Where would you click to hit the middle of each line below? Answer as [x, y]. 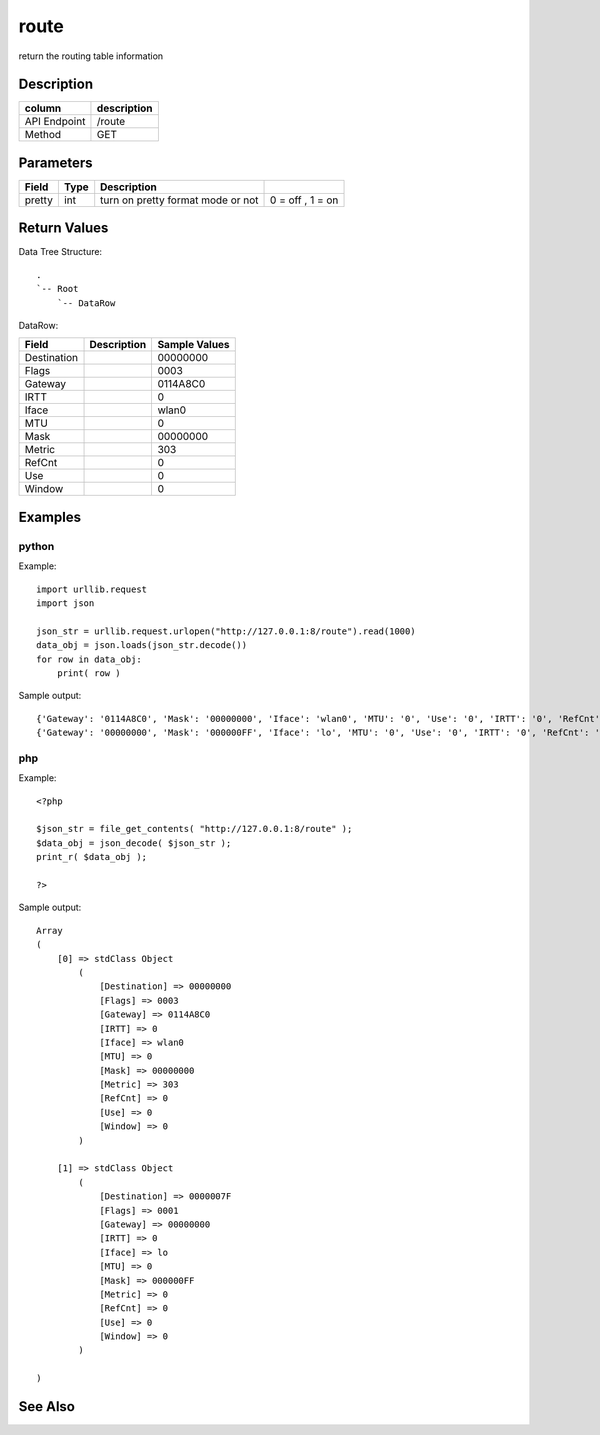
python [36, 546]
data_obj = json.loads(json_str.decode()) [142, 645]
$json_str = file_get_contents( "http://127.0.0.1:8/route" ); [194, 829]
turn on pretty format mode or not [179, 200]
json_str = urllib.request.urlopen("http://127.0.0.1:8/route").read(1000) [226, 631]
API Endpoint [55, 122]
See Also [46, 1406]
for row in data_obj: [89, 659]
